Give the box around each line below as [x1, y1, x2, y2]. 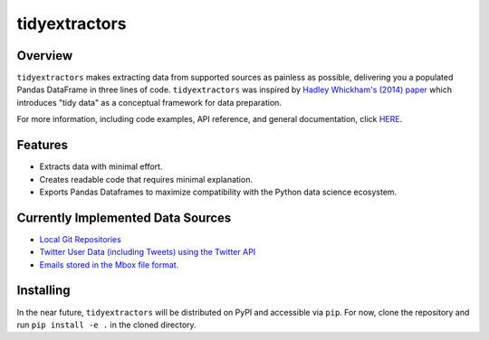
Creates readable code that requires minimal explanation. [39, 174, 254, 184]
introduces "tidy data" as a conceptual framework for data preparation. [16, 97, 283, 108]
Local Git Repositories [39, 233, 121, 244]
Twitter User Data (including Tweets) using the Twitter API [39, 247, 256, 258]
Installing [16, 283, 72, 298]
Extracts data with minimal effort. [39, 161, 163, 172]
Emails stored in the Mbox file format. [39, 259, 179, 270]
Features [16, 137, 68, 153]
